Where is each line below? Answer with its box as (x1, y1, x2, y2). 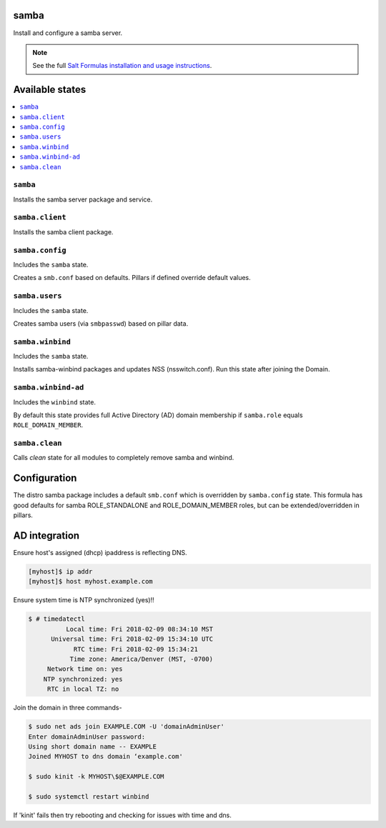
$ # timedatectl (28, 615, 86, 623)
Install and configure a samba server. (13, 29, 123, 37)
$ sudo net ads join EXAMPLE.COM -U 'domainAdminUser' (28, 722, 224, 731)
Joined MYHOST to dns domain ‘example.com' (28, 752, 184, 761)
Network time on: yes (46, 665, 123, 673)
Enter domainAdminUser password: (28, 732, 146, 741)
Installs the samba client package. (13, 227, 114, 236)
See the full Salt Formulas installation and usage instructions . (32, 61, 212, 70)
